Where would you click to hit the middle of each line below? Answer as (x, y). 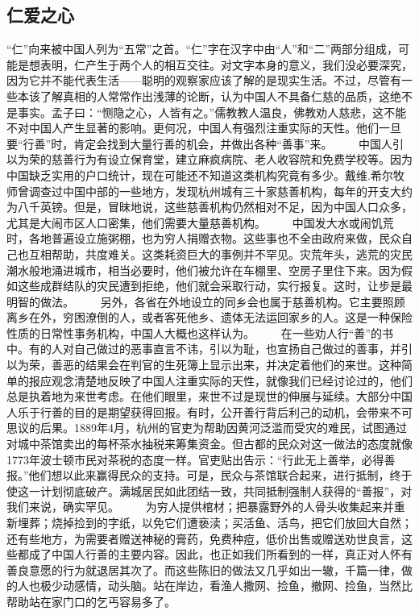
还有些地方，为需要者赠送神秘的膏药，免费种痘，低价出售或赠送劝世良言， (204, 538)
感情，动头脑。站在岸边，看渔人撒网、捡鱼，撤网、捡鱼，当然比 (243, 586)
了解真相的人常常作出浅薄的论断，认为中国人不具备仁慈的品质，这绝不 (226, 96)
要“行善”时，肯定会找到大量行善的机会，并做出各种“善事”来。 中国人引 (205, 143)
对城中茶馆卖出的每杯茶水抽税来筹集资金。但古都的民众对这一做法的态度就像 (209, 444)
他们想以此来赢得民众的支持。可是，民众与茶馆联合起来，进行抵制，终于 (220, 475)
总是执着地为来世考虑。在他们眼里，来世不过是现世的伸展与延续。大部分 (198, 396)
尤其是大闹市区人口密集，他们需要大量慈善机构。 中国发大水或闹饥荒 (200, 222)
